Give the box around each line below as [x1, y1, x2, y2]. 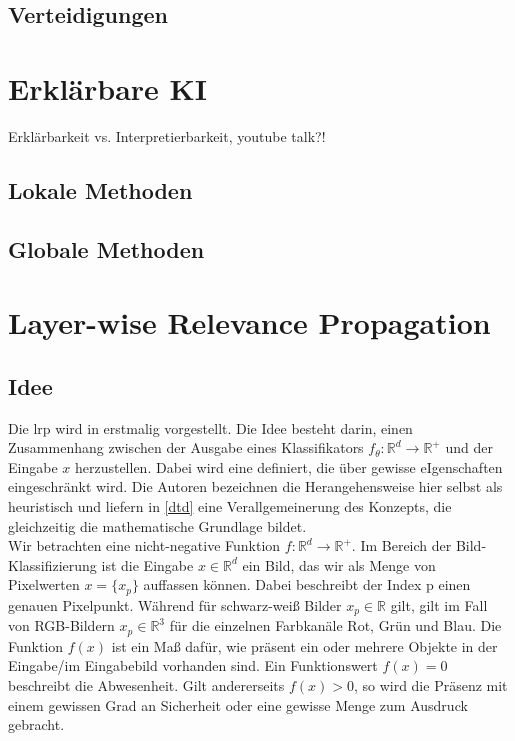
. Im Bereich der [351, 535, 452, 556]
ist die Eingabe [101, 554, 194, 575]
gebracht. [8, 714, 65, 735]
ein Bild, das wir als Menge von [242, 554, 436, 575]
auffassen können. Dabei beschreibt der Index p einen [143, 574, 471, 595]
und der [445, 437, 493, 458]
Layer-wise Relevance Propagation [8, 302, 491, 343]
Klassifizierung [8, 554, 97, 575]
